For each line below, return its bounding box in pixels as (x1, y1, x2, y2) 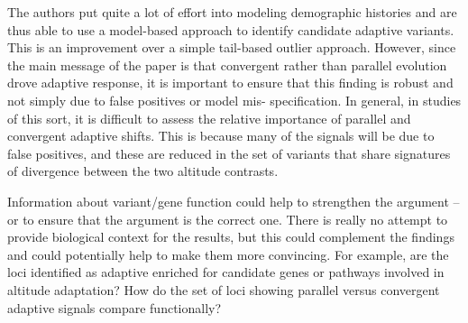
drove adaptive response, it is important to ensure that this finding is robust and (7, 73, 454, 92)
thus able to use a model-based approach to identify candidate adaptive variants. (7, 20, 454, 39)
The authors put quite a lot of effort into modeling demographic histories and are (7, 3, 457, 21)
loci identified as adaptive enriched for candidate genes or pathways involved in (7, 263, 445, 281)
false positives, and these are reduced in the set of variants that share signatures (7, 143, 451, 162)
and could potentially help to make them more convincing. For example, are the (7, 245, 449, 263)
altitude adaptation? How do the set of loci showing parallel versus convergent (7, 280, 440, 299)
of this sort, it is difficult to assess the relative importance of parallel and (7, 108, 411, 127)
